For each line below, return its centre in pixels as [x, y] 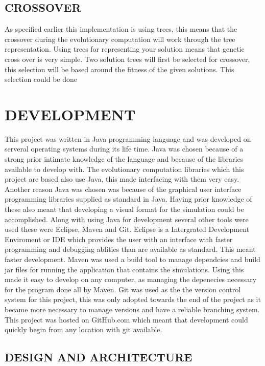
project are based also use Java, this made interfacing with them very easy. [122, 179]
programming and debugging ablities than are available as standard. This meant [130, 249]
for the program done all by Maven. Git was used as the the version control [123, 289]
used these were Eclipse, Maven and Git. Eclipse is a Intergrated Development [127, 229]
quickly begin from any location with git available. [83, 329]
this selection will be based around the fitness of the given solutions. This [119, 69]
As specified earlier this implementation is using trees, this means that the [121, 29]
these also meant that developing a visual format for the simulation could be [124, 209]
